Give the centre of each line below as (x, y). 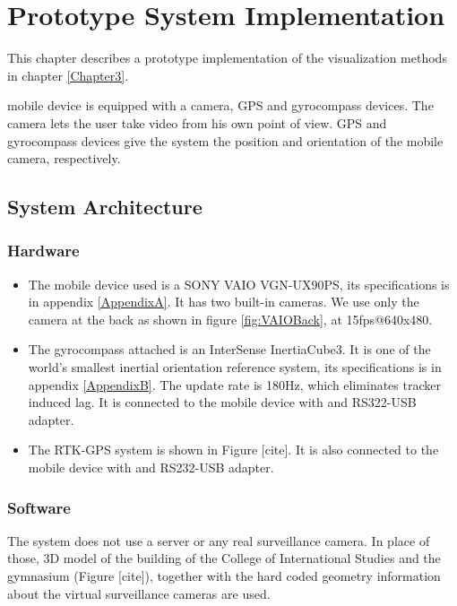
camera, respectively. (64, 158)
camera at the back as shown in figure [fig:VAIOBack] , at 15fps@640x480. (230, 319)
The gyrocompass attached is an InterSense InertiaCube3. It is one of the (229, 349)
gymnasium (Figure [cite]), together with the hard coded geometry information (224, 576)
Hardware (43, 251)
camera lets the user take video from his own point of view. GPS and (197, 122)
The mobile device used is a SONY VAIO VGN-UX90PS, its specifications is (239, 284)
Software (39, 507)
